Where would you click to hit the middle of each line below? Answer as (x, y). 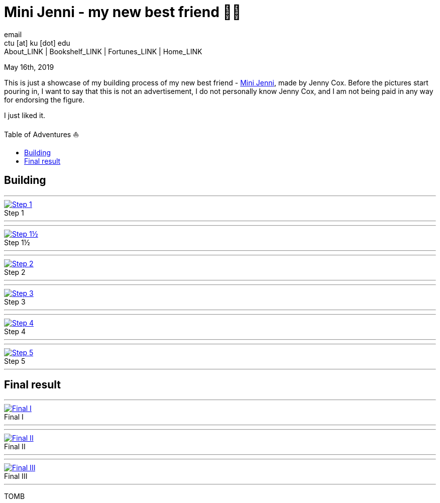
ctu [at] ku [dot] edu (37, 43)
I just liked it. (25, 115)
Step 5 (15, 361)
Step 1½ (17, 242)
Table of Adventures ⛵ (42, 134)
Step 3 (15, 301)
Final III (16, 476)
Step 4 (15, 331)
